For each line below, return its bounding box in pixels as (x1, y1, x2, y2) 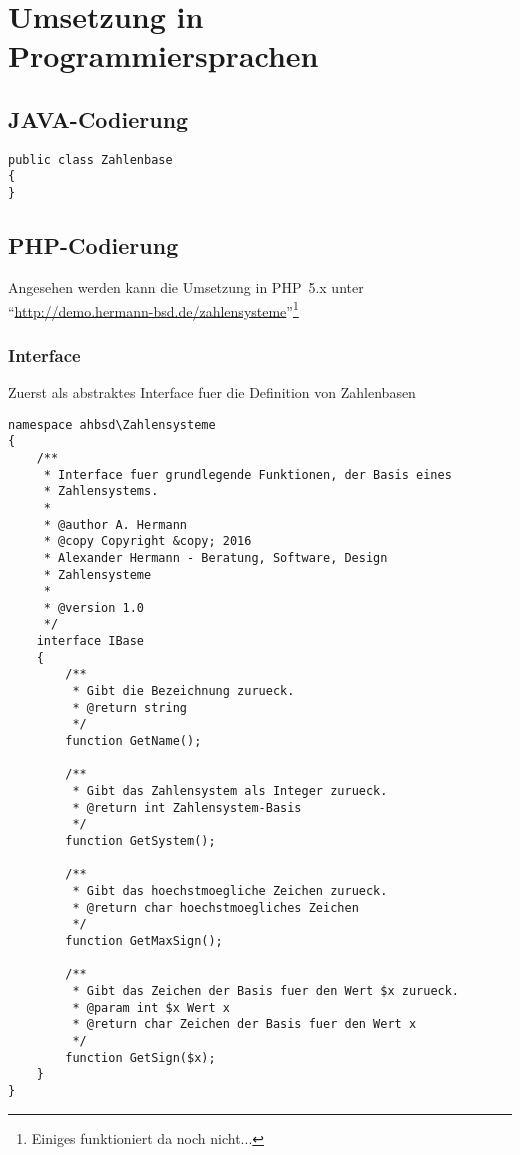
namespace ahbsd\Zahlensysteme (8, 417, 216, 432)
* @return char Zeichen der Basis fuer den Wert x (72, 1017, 417, 1032)
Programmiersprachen (8, 35, 319, 76)
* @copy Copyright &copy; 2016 (43, 534, 252, 549)
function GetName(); (65, 734, 202, 749)
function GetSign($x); (65, 1050, 216, 1065)
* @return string (72, 700, 187, 715)
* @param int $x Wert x (72, 1000, 230, 1015)
